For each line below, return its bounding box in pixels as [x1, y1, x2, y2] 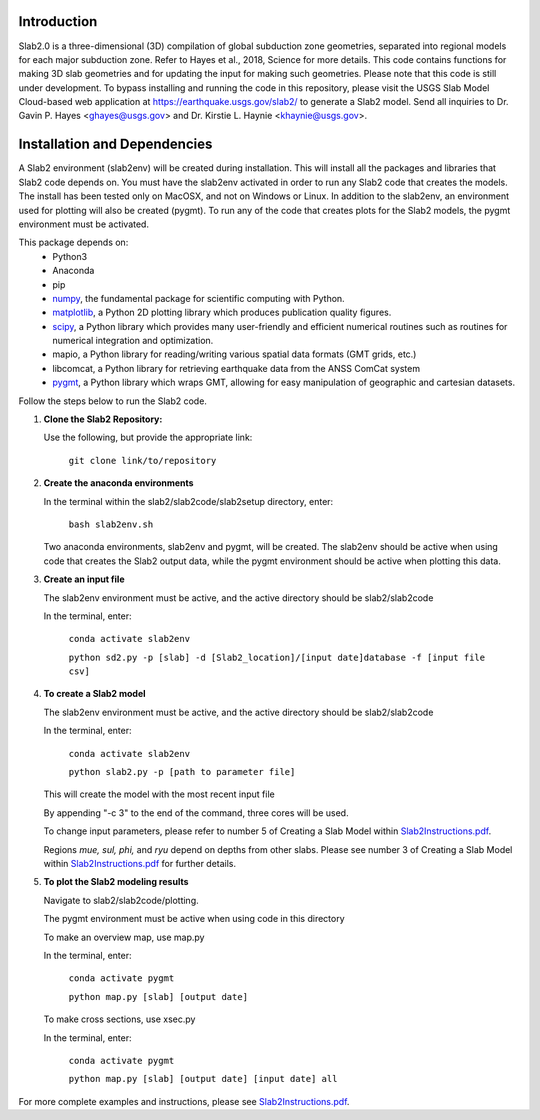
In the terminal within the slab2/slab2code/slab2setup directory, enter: [43, 495, 334, 507]
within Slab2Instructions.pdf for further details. [43, 858, 237, 869]
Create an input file [43, 573, 125, 585]
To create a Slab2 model [43, 688, 146, 700]
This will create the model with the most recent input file [43, 788, 275, 800]
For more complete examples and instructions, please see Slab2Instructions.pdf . [18, 1095, 350, 1107]
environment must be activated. [18, 218, 150, 230]
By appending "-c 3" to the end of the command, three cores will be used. [43, 806, 349, 819]
